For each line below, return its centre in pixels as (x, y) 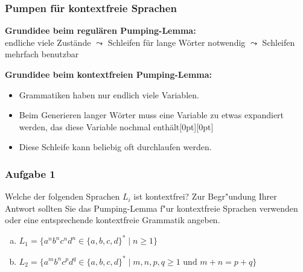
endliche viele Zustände (48, 42)
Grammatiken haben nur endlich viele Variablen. (109, 94)
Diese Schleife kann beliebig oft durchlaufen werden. (115, 147)
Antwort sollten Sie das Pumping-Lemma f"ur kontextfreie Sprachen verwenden (151, 208)
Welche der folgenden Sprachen (62, 196)
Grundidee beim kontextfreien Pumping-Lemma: (109, 74)
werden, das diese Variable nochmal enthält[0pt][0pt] (116, 126)
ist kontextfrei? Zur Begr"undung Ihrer (205, 196)
